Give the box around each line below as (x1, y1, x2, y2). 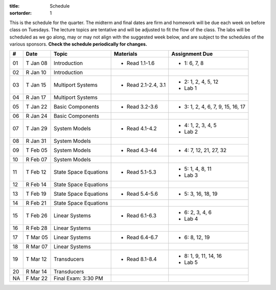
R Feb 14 (26, 181, 47, 188)
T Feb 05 (26, 147, 48, 154)
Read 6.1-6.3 (126, 212, 157, 219)
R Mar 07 (26, 243, 48, 251)
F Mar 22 (26, 275, 48, 282)
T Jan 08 (26, 59, 48, 67)
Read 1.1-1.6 (126, 59, 155, 67)
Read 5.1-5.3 (126, 169, 156, 176)
